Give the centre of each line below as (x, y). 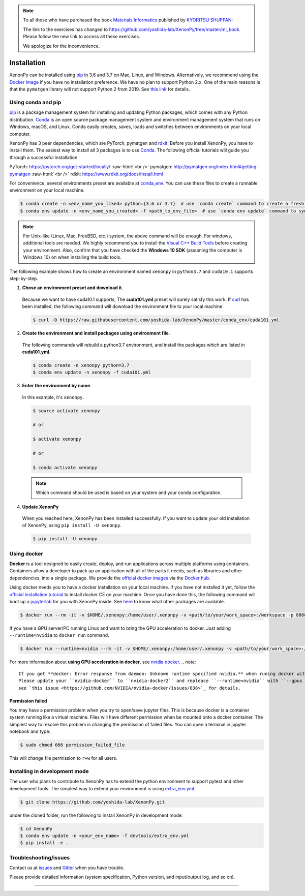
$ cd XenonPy (36, 829)
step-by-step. (24, 279)
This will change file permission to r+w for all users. (63, 758)
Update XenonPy (40, 507)
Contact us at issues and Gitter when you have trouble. (67, 868)
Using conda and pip (35, 103)
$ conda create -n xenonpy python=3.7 (81, 365)
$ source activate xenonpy (66, 411)
